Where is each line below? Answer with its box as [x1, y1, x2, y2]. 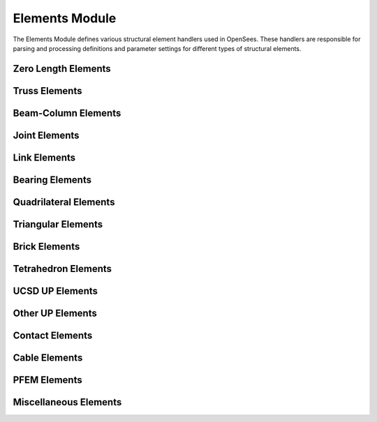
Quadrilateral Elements [13, 196, 115, 208]
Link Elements [13, 151, 76, 163]
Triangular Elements [13, 218, 103, 230]
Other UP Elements [13, 307, 97, 319]
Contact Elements [13, 329, 93, 341]
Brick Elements [13, 241, 80, 253]
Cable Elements [13, 352, 83, 363]
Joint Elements [13, 129, 80, 141]
